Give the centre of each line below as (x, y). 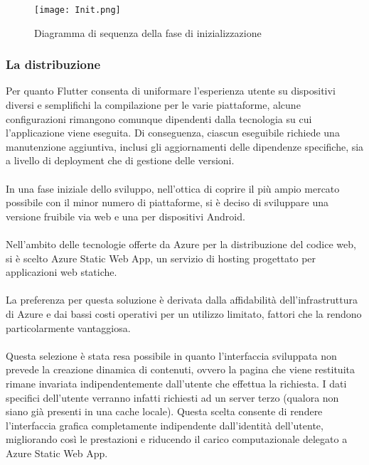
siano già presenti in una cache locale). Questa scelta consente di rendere (164, 411)
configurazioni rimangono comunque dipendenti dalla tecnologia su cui (159, 118)
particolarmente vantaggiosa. (68, 327)
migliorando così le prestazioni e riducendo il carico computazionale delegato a (177, 439)
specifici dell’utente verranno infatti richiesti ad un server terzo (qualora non (172, 397)
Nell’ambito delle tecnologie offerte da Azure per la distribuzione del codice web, (181, 244)
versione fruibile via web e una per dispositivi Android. (125, 216)
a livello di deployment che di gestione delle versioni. (120, 160)
